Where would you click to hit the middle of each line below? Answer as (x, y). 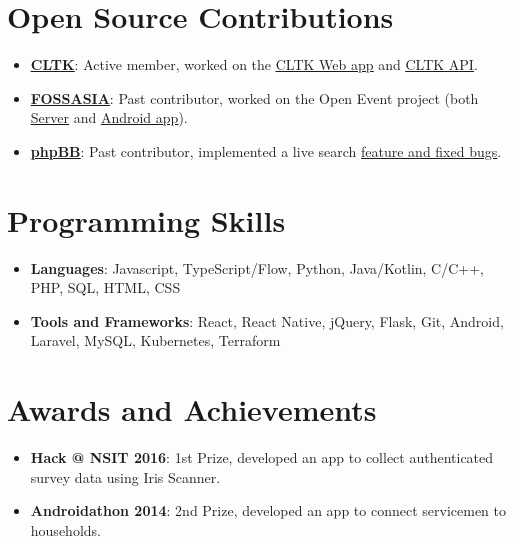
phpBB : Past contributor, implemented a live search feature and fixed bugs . (266, 150)
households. (65, 529)
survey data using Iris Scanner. (125, 476)
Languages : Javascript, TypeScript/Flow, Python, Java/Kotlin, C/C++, (257, 267)
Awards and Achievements (192, 409)
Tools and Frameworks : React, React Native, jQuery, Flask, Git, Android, (267, 320)
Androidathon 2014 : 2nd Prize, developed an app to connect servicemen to (268, 510)
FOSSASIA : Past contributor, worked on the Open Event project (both (254, 97)
